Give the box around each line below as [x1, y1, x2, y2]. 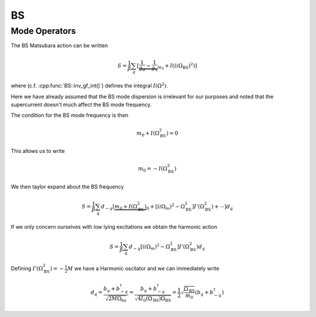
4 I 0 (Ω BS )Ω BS [138, 295, 171, 304]
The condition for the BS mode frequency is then [11, 112, 129, 119]
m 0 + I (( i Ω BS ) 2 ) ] [157, 61, 197, 71]
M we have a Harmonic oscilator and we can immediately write [67, 265, 219, 272]
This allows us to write [11, 148, 65, 155]
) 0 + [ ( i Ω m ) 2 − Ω [144, 202, 186, 211]
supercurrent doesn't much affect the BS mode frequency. [11, 101, 152, 108]
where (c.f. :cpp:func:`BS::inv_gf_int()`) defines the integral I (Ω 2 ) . [11, 82, 168, 89]
